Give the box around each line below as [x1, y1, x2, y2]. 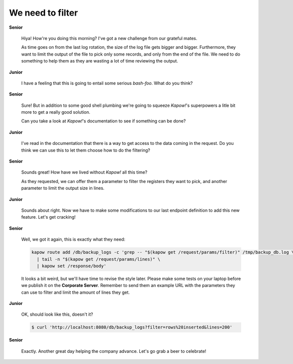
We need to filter [9, 7, 78, 18]
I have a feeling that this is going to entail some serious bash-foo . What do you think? [21, 80, 193, 86]
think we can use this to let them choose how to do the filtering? [21, 147, 150, 153]
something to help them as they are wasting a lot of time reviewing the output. [21, 58, 178, 64]
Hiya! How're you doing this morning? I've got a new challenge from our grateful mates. [21, 35, 197, 41]
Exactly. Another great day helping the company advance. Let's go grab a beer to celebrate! [21, 348, 207, 354]
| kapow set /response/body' [37, 263, 107, 268]
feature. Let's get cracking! [21, 214, 76, 220]
